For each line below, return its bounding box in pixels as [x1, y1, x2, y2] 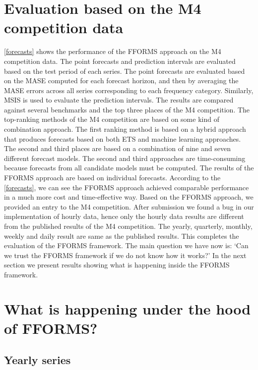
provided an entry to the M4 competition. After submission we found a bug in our [4, 201, 254, 211]
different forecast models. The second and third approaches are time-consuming [4, 153, 246, 163]
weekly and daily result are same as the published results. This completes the [4, 230, 239, 241]
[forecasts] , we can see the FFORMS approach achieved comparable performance [4, 182, 249, 192]
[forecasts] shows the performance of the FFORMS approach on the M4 [4, 46, 221, 56]
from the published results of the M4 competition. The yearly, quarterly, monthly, [4, 221, 253, 231]
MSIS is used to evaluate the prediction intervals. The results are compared [4, 95, 234, 105]
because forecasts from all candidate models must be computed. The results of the [4, 162, 254, 173]
